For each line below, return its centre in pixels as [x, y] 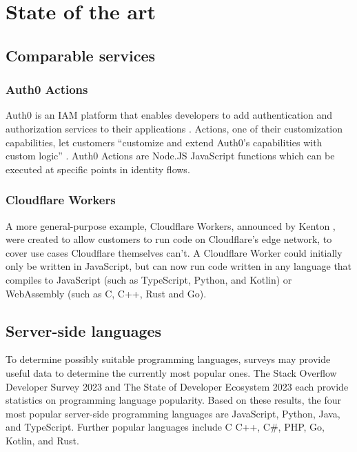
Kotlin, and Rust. [42, 440]
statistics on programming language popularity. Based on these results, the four [174, 400]
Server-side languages [84, 330]
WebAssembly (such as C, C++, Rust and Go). [106, 293]
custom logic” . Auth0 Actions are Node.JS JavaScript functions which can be [170, 156]
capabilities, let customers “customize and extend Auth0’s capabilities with [164, 142]
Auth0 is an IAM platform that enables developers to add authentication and [169, 115]
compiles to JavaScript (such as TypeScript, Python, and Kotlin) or [149, 279]
